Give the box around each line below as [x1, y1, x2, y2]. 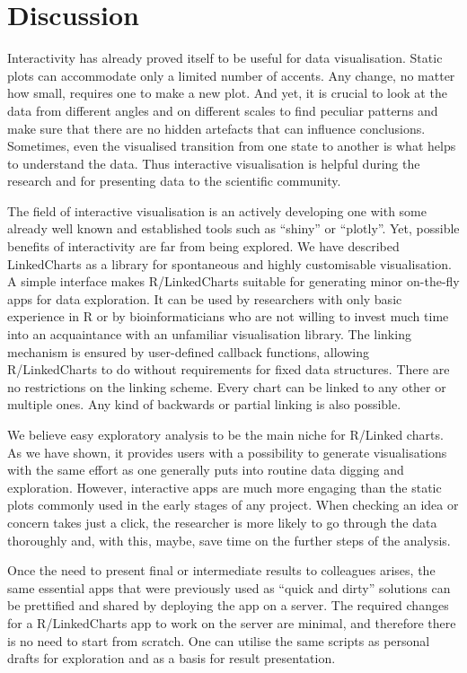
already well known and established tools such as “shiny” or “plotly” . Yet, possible [7, 219, 460, 238]
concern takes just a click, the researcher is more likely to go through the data [7, 512, 437, 531]
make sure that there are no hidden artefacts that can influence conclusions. [7, 118, 426, 137]
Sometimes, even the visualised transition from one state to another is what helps [7, 136, 456, 155]
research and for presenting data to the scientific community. [7, 171, 341, 190]
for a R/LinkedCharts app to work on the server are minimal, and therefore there [7, 613, 456, 632]
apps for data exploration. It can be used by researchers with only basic [7, 289, 402, 308]
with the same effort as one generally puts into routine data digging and [7, 460, 404, 479]
